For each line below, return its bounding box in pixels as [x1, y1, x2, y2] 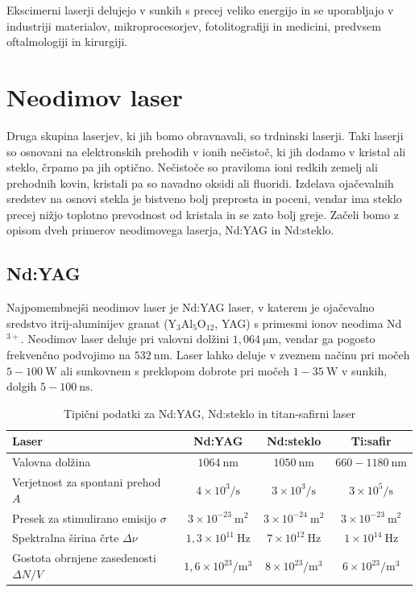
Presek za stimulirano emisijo [12, 509, 156, 526]
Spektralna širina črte [12, 529, 119, 546]
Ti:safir [351, 433, 392, 449]
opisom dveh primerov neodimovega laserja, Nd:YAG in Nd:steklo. [6, 221, 334, 238]
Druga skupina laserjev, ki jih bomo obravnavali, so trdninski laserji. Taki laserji [6, 126, 404, 143]
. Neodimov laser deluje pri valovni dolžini [20, 330, 230, 347]
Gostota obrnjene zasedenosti [12, 549, 156, 566]
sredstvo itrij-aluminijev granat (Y [6, 314, 177, 331]
